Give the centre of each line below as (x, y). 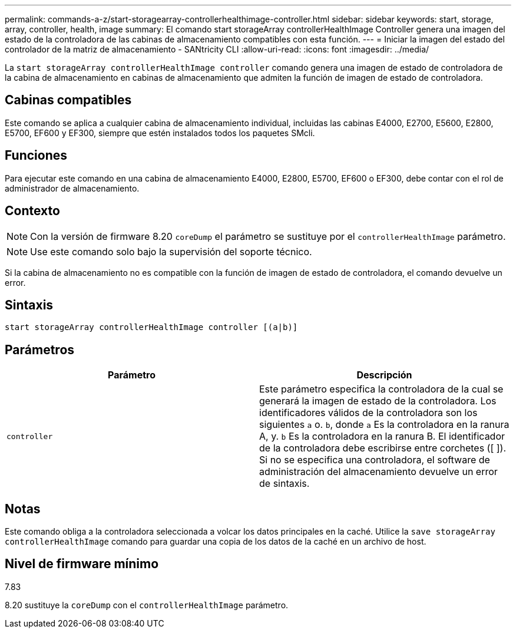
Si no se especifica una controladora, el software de (375, 460)
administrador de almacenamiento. (72, 188)
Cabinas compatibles (68, 100)
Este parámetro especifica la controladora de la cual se (381, 389)
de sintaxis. (285, 484)
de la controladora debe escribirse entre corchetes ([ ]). (383, 448)
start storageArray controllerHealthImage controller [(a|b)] (151, 327)
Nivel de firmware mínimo (82, 564)
